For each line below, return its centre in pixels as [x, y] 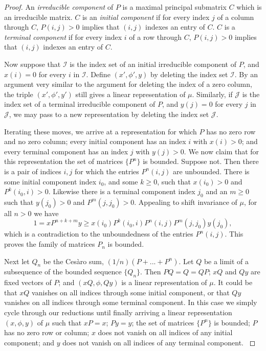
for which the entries [107, 171]
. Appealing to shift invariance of [186, 202]
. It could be [233, 282]
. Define [98, 74]
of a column [236, 17]
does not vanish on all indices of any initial [165, 332]
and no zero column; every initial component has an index [95, 141]
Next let [17, 261]
